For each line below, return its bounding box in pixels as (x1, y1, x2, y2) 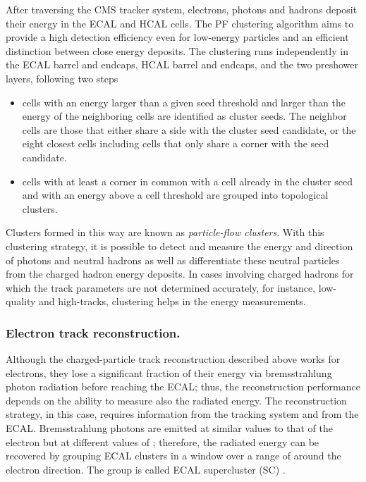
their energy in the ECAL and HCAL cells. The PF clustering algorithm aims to (6, 16, 354, 30)
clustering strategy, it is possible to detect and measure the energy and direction (6, 238, 353, 253)
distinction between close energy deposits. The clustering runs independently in (6, 43, 348, 58)
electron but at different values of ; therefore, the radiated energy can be (6, 434, 319, 449)
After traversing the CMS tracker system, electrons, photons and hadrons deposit (6, 2, 358, 16)
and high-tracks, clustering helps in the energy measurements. (39, 294, 306, 309)
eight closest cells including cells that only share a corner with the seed (22, 136, 329, 151)
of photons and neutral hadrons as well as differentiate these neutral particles (6, 252, 340, 267)
